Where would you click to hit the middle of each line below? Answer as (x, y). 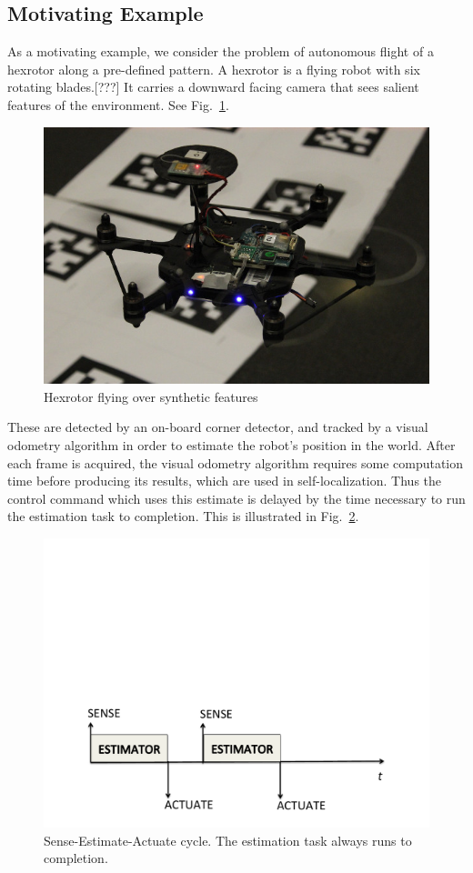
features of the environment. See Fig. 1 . (118, 104)
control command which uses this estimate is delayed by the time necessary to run (236, 498)
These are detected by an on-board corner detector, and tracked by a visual (218, 427)
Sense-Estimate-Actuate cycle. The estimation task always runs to (228, 840)
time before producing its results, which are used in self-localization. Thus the (225, 481)
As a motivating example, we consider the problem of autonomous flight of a (221, 51)
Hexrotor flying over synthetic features (151, 396)
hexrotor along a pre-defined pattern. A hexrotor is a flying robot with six (214, 69)
